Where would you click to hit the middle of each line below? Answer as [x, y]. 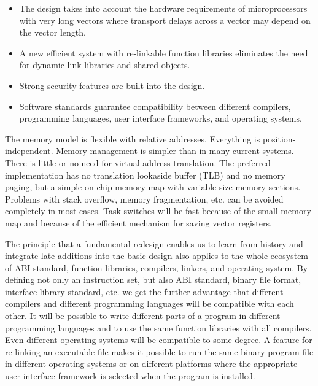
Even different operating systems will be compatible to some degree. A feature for [159, 340]
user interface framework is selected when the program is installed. [130, 376]
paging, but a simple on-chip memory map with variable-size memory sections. [153, 187]
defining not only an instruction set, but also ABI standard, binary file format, [153, 280]
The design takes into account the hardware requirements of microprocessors [163, 8]
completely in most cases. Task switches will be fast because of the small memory [158, 211]
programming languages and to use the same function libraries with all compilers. [158, 327]
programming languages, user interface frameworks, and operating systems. [161, 118]
